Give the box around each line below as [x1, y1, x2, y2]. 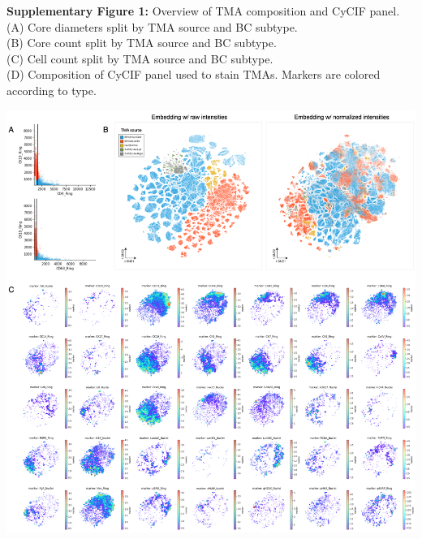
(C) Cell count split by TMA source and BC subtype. [6, 50, 273, 67]
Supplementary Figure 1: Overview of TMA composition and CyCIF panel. [6, 2, 400, 19]
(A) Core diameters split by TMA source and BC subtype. [6, 18, 298, 35]
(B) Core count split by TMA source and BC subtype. [6, 34, 277, 51]
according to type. [6, 81, 97, 98]
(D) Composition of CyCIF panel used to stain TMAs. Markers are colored [6, 66, 381, 83]
